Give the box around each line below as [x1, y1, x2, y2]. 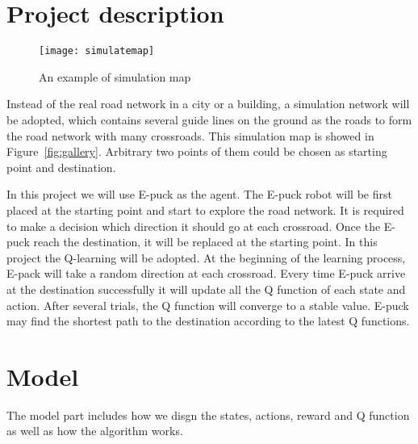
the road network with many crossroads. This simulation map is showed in [6, 127, 374, 144]
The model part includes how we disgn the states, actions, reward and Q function [6, 406, 410, 423]
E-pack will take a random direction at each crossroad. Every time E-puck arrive [6, 265, 406, 282]
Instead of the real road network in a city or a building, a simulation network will [6, 95, 410, 112]
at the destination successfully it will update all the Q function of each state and [6, 280, 406, 297]
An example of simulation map [39, 68, 191, 85]
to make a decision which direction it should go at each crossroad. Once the [6, 217, 381, 234]
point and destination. [6, 158, 116, 175]
